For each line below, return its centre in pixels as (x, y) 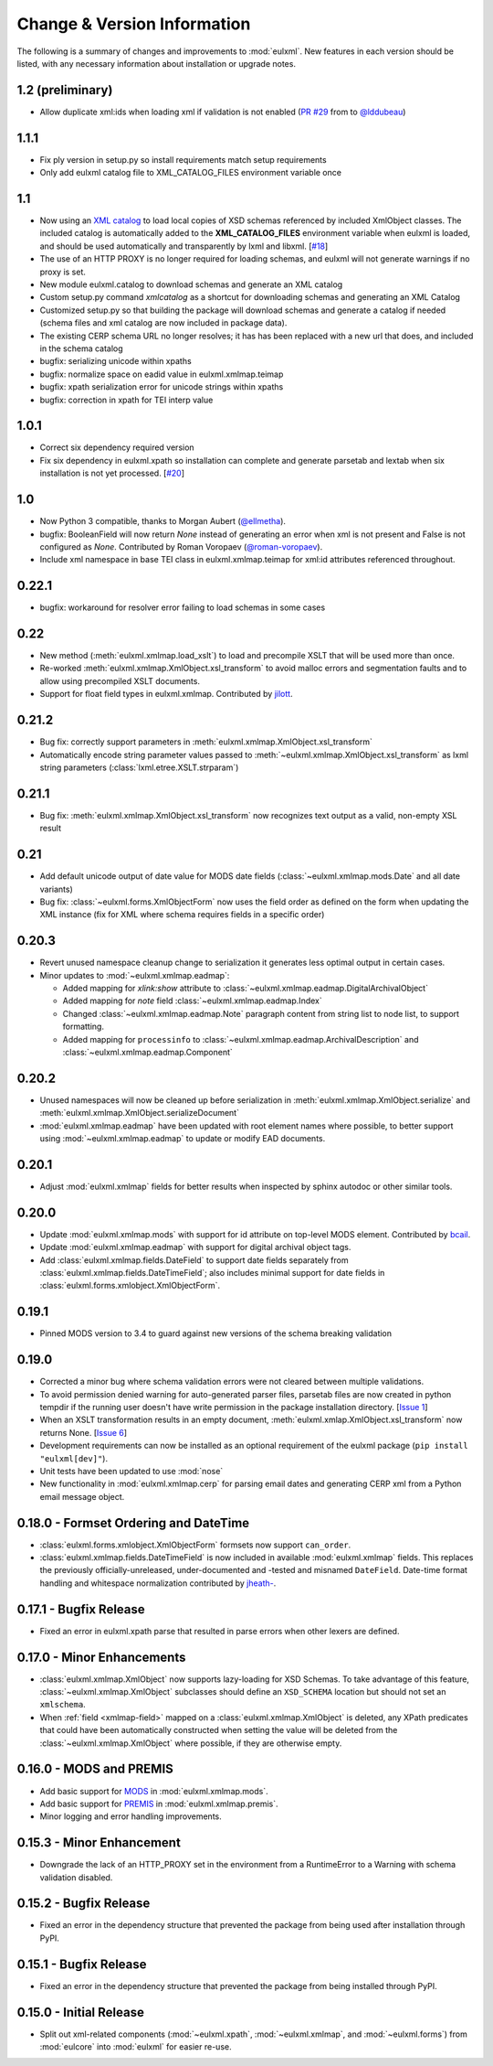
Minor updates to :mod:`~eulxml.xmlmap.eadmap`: (135, 975)
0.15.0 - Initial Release (81, 2012)
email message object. (82, 1496)
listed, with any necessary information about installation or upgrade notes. (157, 63)
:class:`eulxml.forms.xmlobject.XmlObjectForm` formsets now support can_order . (195, 1545)
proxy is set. (63, 272)
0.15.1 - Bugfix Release (82, 1964)
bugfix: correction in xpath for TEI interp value (126, 400)
